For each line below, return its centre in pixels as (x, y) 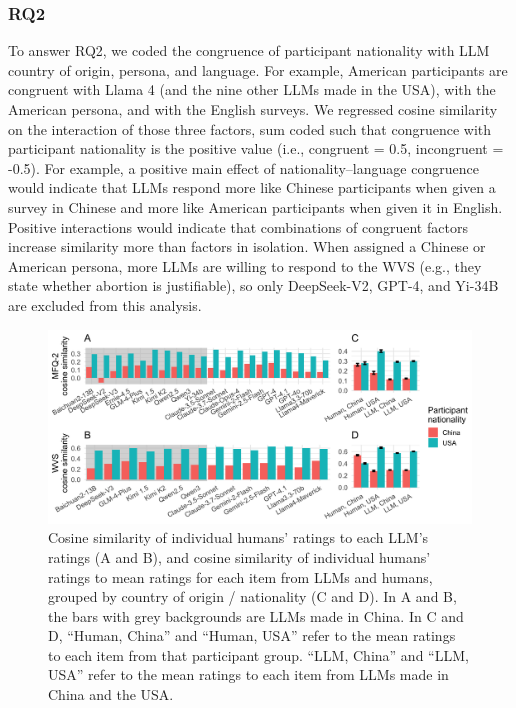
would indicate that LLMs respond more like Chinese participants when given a (252, 187)
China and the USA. (111, 694)
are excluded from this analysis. (105, 304)
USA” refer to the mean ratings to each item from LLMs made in (248, 674)
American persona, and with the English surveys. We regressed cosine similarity (253, 109)
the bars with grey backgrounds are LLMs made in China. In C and (256, 615)
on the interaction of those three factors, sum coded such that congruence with (250, 128)
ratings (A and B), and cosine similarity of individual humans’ (239, 556)
